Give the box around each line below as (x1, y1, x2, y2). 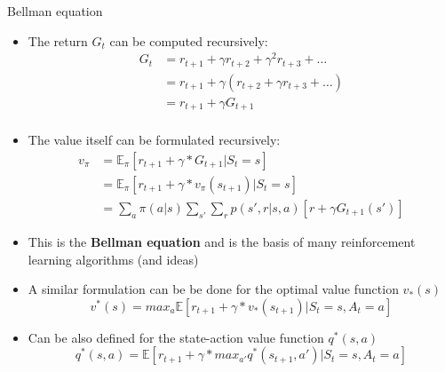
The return (28, 31, 88, 50)
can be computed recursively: (109, 31, 268, 50)
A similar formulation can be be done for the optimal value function (28, 280, 399, 298)
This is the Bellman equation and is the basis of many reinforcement (28, 232, 416, 250)
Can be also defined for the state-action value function (28, 328, 324, 346)
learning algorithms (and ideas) (28, 249, 199, 268)
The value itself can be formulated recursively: (28, 131, 281, 149)
